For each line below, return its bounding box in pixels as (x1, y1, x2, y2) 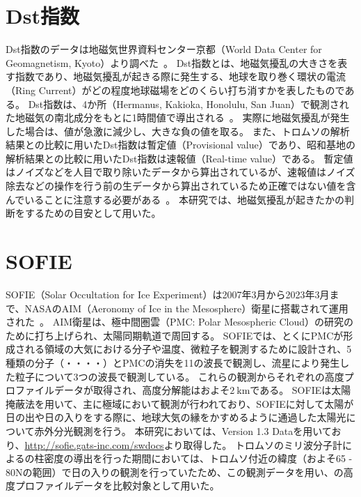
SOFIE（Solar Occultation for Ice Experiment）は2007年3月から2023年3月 (6, 286, 330, 301)
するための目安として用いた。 (24, 206, 161, 220)
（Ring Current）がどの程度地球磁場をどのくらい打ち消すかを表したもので (6, 82, 345, 97)
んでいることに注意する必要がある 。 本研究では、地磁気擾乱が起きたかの (6, 192, 344, 206)
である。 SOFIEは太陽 (250, 383, 351, 397)
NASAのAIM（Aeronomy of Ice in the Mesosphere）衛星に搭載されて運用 (24, 300, 348, 315)
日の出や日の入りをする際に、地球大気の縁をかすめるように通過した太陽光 (6, 410, 346, 425)
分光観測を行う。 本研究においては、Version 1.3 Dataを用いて (54, 423, 332, 438)
